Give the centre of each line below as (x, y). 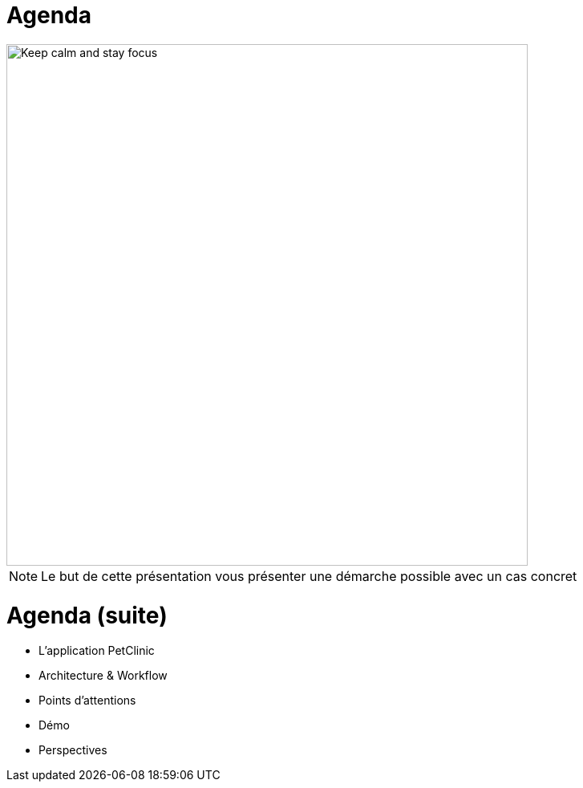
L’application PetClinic (97, 651)
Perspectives (73, 750)
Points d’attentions (87, 701)
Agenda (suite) (87, 615)
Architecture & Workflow (103, 676)
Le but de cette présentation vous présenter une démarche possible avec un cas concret (309, 576)
